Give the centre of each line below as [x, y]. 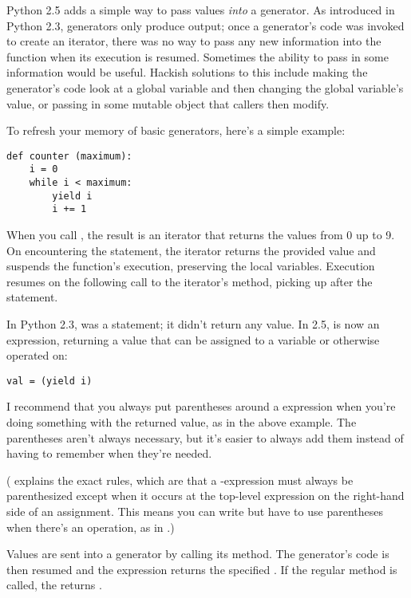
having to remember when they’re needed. [109, 453]
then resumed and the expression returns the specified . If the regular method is [202, 569]
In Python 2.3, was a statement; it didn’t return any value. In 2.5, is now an [193, 324]
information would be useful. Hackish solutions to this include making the [187, 72]
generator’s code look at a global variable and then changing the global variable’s [205, 87]
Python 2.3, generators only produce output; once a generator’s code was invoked [205, 25]
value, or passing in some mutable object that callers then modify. [168, 103]
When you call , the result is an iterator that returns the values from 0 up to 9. [201, 235]
